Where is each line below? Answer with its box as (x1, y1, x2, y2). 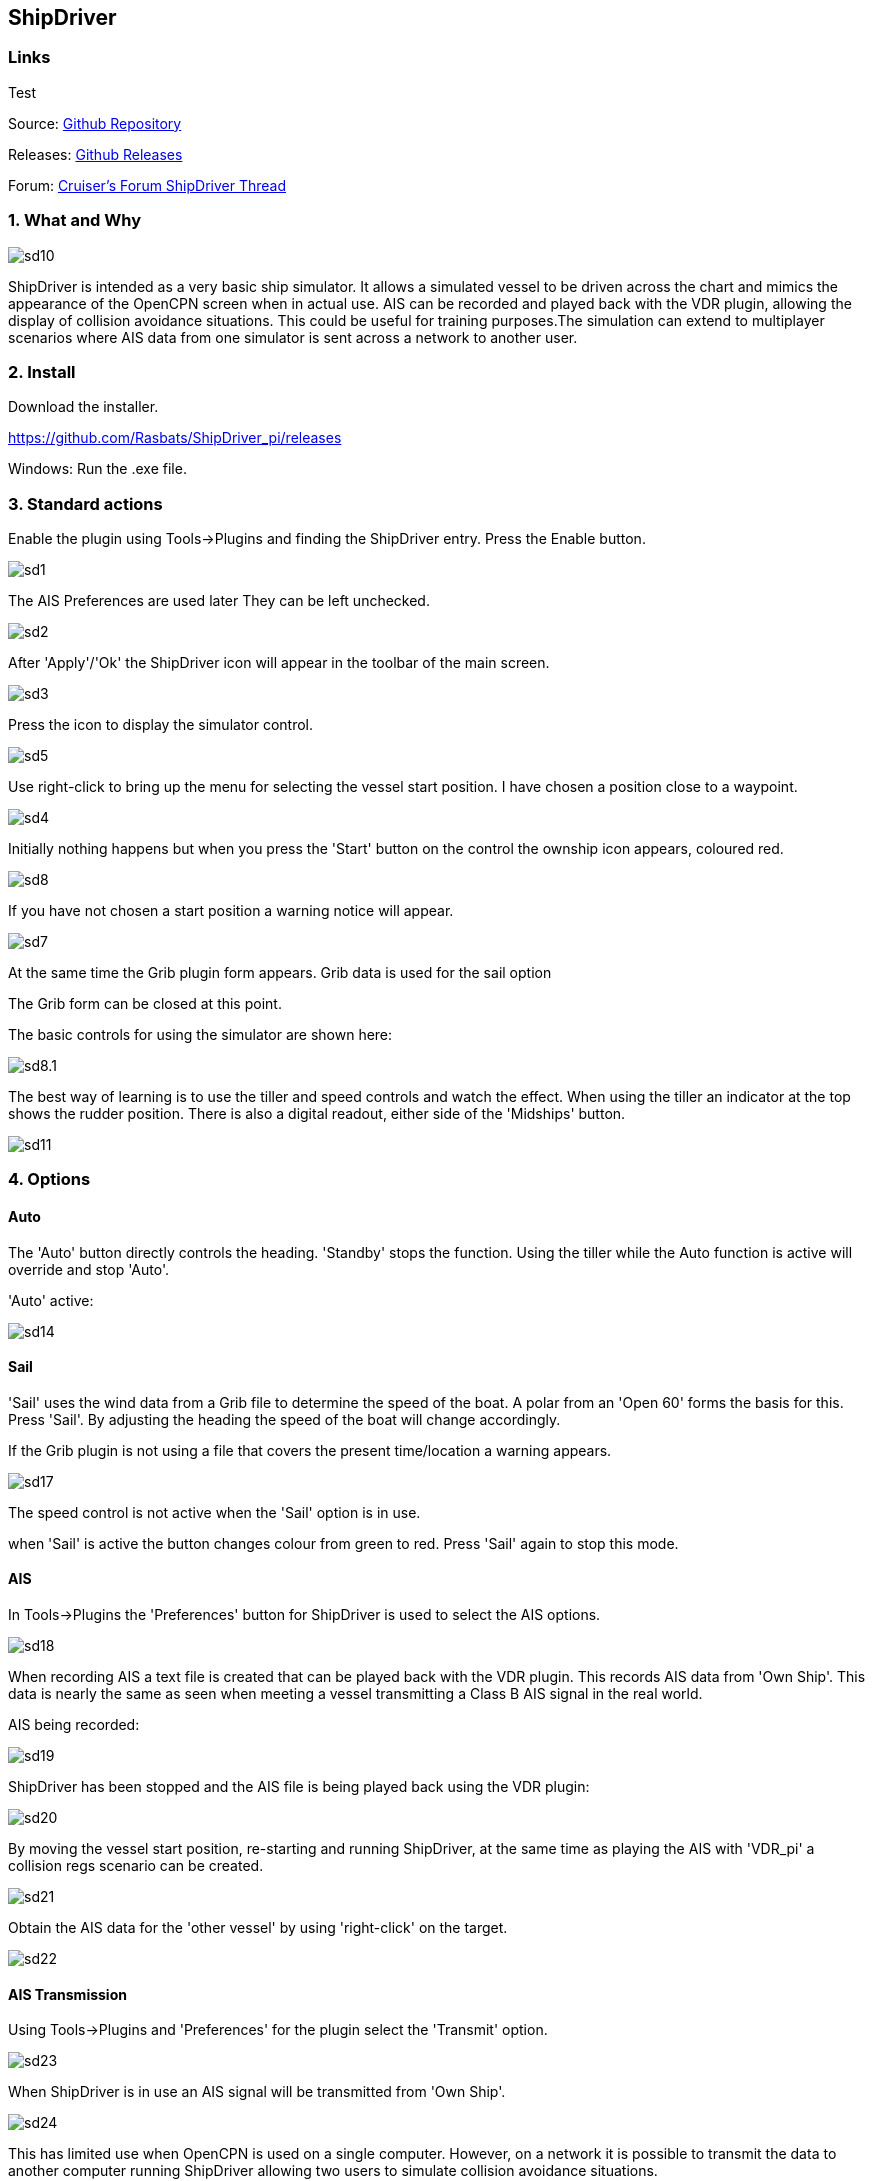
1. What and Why (8, 210, 142, 231)
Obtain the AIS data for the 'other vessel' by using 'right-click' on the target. (8, 1919, 508, 1937)
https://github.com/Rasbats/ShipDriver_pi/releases (8, 429, 342, 447)
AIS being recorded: (8, 1716, 140, 1734)
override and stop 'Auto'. (8, 1260, 169, 1278)
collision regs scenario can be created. (8, 1857, 264, 1875)
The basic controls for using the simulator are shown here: (8, 1026, 393, 1044)
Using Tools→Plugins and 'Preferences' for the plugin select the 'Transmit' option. (8, 2021, 548, 2039)
